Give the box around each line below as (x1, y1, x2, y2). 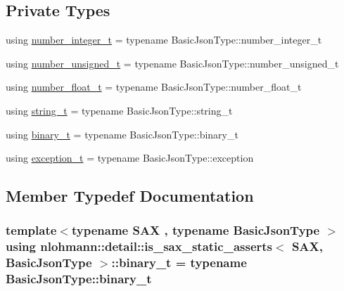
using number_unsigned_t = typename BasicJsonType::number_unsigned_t (6, 56, 339, 70)
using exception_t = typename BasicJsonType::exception (6, 150, 254, 165)
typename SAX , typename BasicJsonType (71, 221, 320, 239)
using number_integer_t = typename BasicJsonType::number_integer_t (6, 32, 322, 47)
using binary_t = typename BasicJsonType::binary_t (6, 127, 238, 141)
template (6, 221, 57, 239)
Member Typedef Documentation (6, 185, 254, 207)
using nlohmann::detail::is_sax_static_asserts (6, 238, 273, 255)
